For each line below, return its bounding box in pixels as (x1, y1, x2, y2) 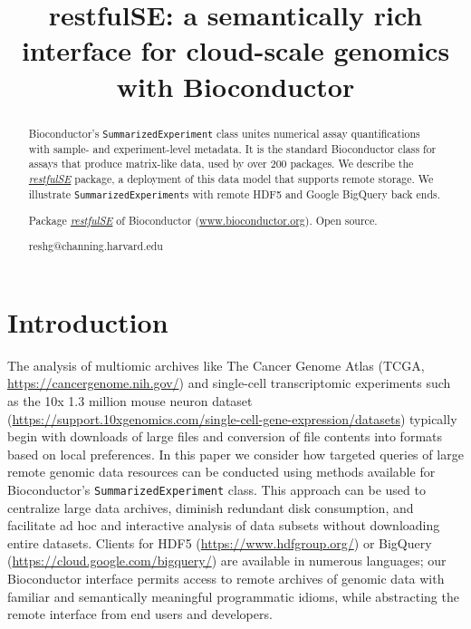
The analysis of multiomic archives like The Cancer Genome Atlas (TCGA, (7, 355, 425, 374)
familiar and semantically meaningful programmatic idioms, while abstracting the (7, 586, 459, 605)
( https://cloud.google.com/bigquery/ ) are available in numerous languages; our (7, 551, 447, 570)
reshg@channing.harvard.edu (28, 238, 163, 254)
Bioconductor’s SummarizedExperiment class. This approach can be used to (7, 479, 426, 498)
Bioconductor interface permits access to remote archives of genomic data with (7, 569, 445, 588)
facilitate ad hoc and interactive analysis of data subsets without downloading (7, 516, 440, 535)
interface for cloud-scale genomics (21, 32, 450, 69)
